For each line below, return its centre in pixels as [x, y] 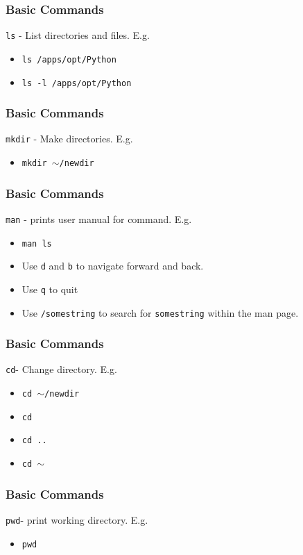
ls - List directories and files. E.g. [78, 35]
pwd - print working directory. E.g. [77, 519]
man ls [37, 243]
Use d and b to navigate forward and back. [113, 266]
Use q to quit [50, 289]
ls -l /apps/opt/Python [77, 83]
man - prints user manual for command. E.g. [99, 218]
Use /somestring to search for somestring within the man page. [160, 312]
